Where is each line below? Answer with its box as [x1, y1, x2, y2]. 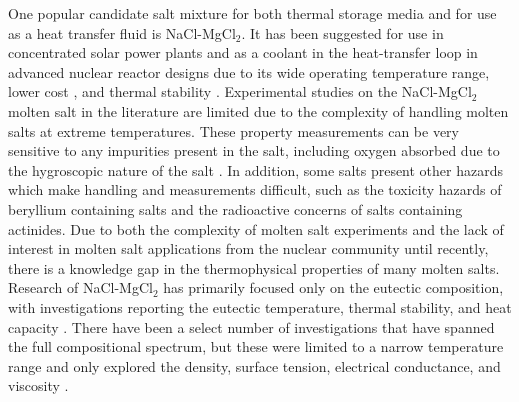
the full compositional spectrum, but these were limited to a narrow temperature [8, 336, 504, 357]
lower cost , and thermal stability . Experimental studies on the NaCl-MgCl [8, 81, 472, 102]
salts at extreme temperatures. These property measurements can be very [8, 120, 459, 141]
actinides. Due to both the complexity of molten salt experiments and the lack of [8, 218, 504, 239]
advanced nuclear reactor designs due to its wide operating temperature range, [8, 61, 490, 82]
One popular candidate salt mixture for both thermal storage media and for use [8, 3, 497, 23]
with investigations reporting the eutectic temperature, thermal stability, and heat [8, 296, 512, 317]
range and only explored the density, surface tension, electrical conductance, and [8, 355, 501, 376]
